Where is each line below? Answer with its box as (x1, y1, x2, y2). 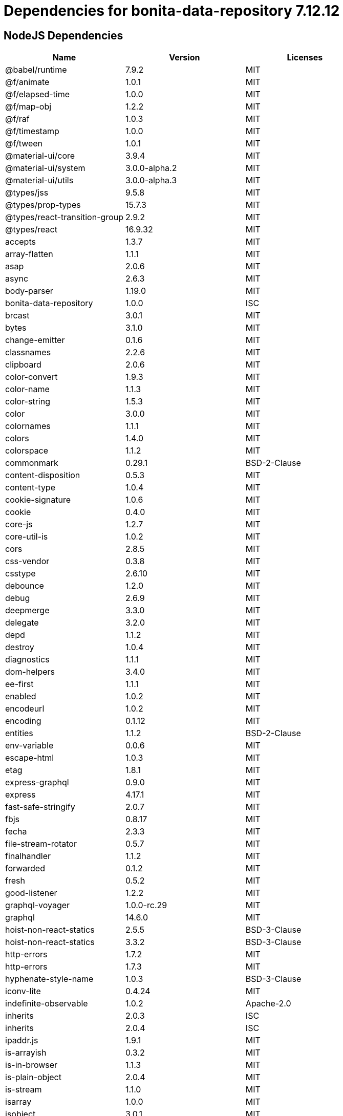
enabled (5, 691, 36, 702)
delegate (5, 617, 39, 628)
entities (5, 728, 33, 739)
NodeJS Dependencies (4, 29, 123, 42)
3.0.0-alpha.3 (125, 175, 177, 186)
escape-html (5, 753, 54, 763)
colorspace (5, 445, 49, 456)
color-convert (5, 372, 58, 382)
